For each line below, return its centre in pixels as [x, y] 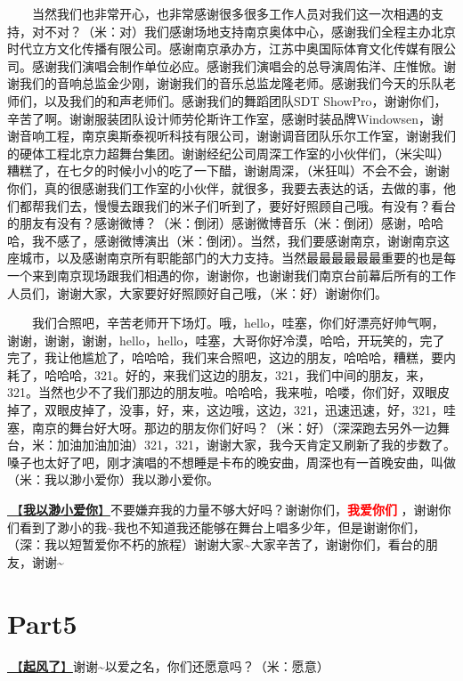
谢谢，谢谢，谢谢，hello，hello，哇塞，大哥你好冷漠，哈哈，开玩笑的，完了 [226, 340]
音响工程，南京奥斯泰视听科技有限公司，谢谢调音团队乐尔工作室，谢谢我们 [237, 136]
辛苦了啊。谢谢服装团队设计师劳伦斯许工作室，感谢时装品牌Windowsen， [219, 118]
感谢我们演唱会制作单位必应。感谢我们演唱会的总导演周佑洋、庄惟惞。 [237, 65]
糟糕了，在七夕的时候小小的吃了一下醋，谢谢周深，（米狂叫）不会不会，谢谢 [228, 170]
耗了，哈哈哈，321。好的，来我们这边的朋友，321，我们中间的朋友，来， [219, 374]
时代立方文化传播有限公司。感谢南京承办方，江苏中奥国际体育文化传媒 [213, 49]
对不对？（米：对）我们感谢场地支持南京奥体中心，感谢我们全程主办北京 [244, 31]
